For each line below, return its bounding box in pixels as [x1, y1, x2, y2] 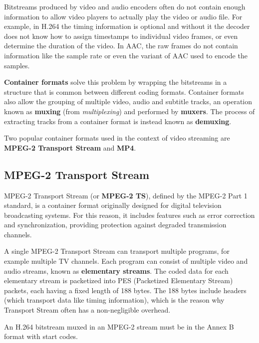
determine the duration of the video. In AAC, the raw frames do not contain [4, 40, 238, 51]
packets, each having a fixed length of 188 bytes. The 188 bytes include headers [4, 285, 247, 295]
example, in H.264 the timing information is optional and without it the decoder [4, 21, 250, 31]
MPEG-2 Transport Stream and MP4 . [4, 142, 136, 153]
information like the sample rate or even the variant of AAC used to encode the [4, 50, 248, 60]
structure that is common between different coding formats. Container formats [4, 86, 244, 97]
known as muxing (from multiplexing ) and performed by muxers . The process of [4, 106, 255, 116]
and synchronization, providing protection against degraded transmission [4, 219, 227, 230]
